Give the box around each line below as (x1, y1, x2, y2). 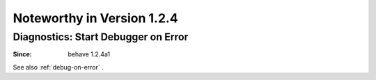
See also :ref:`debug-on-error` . (13, 63, 104, 71)
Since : (13, 50, 32, 58)
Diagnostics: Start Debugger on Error (13, 31, 189, 43)
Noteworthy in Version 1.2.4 (13, 10, 178, 26)
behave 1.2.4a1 (68, 50, 111, 58)
